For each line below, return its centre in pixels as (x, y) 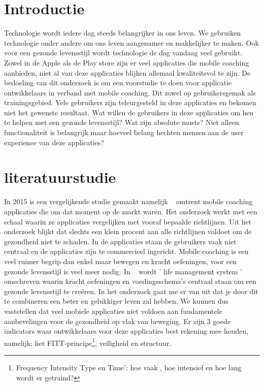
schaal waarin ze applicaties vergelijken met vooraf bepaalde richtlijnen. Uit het (128, 221)
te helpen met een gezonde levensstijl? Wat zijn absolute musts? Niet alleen (122, 122)
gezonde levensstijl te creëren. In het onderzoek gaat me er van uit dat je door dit (131, 291)
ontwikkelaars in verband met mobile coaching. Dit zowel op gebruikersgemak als (130, 92)
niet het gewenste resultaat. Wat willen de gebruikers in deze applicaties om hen (129, 112)
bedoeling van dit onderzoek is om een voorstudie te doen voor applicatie (118, 83)
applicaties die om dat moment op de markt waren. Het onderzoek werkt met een (131, 211)
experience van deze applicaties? (54, 142)
